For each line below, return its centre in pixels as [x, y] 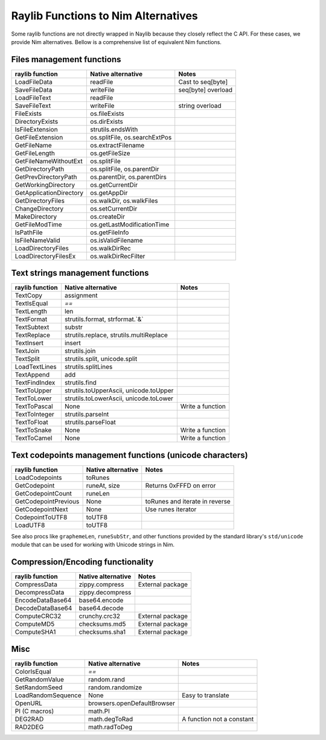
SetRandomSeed [39, 687]
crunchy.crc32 [100, 616]
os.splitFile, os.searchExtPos [131, 137]
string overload [200, 106]
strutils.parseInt [87, 415]
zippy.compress [101, 584]
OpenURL [28, 703]
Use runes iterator [171, 509]
